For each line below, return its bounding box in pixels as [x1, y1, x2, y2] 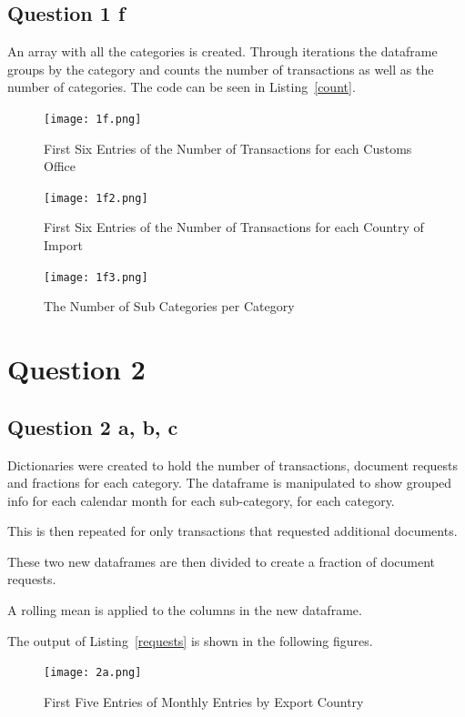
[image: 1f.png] [44, 112, 142, 126]
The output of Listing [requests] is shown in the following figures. [7, 631, 373, 650]
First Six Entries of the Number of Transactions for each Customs [44, 138, 412, 157]
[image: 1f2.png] [44, 191, 148, 205]
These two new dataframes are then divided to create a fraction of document [7, 551, 436, 571]
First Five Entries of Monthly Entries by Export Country [44, 692, 364, 711]
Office [44, 157, 76, 176]
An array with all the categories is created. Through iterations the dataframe [7, 42, 438, 61]
